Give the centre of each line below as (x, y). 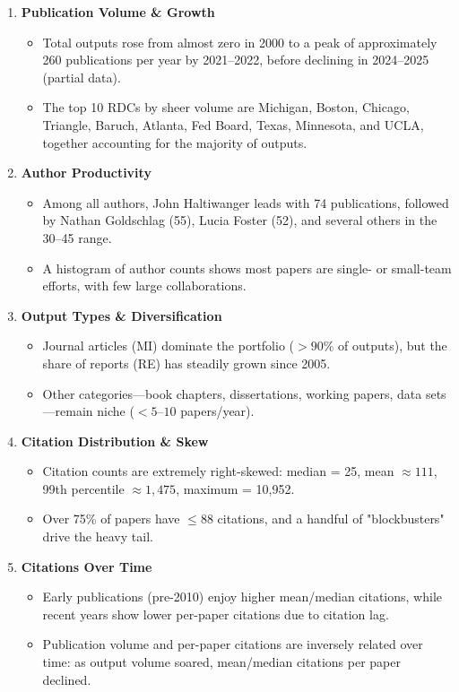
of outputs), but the (393, 346)
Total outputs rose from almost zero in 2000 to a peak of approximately (240, 42)
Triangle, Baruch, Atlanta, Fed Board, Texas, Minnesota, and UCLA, (233, 124)
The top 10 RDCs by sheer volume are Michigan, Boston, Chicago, (226, 107)
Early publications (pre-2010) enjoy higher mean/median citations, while (242, 597)
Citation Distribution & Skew (115, 441)
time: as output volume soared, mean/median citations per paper (221, 662)
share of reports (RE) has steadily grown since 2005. (186, 363)
